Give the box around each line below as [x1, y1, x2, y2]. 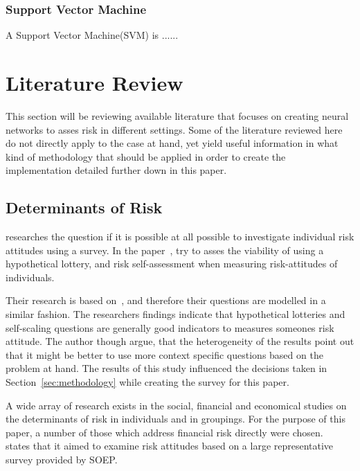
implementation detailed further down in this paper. [6, 163, 227, 177]
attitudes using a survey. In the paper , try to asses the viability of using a [6, 242, 324, 257]
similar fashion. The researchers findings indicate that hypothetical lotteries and [6, 307, 345, 321]
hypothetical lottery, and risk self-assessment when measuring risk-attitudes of [6, 256, 338, 271]
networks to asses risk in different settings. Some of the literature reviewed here [6, 122, 343, 136]
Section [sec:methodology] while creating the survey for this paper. [6, 375, 289, 389]
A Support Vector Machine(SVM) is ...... [6, 28, 179, 42]
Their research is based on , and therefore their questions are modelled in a [6, 293, 326, 308]
